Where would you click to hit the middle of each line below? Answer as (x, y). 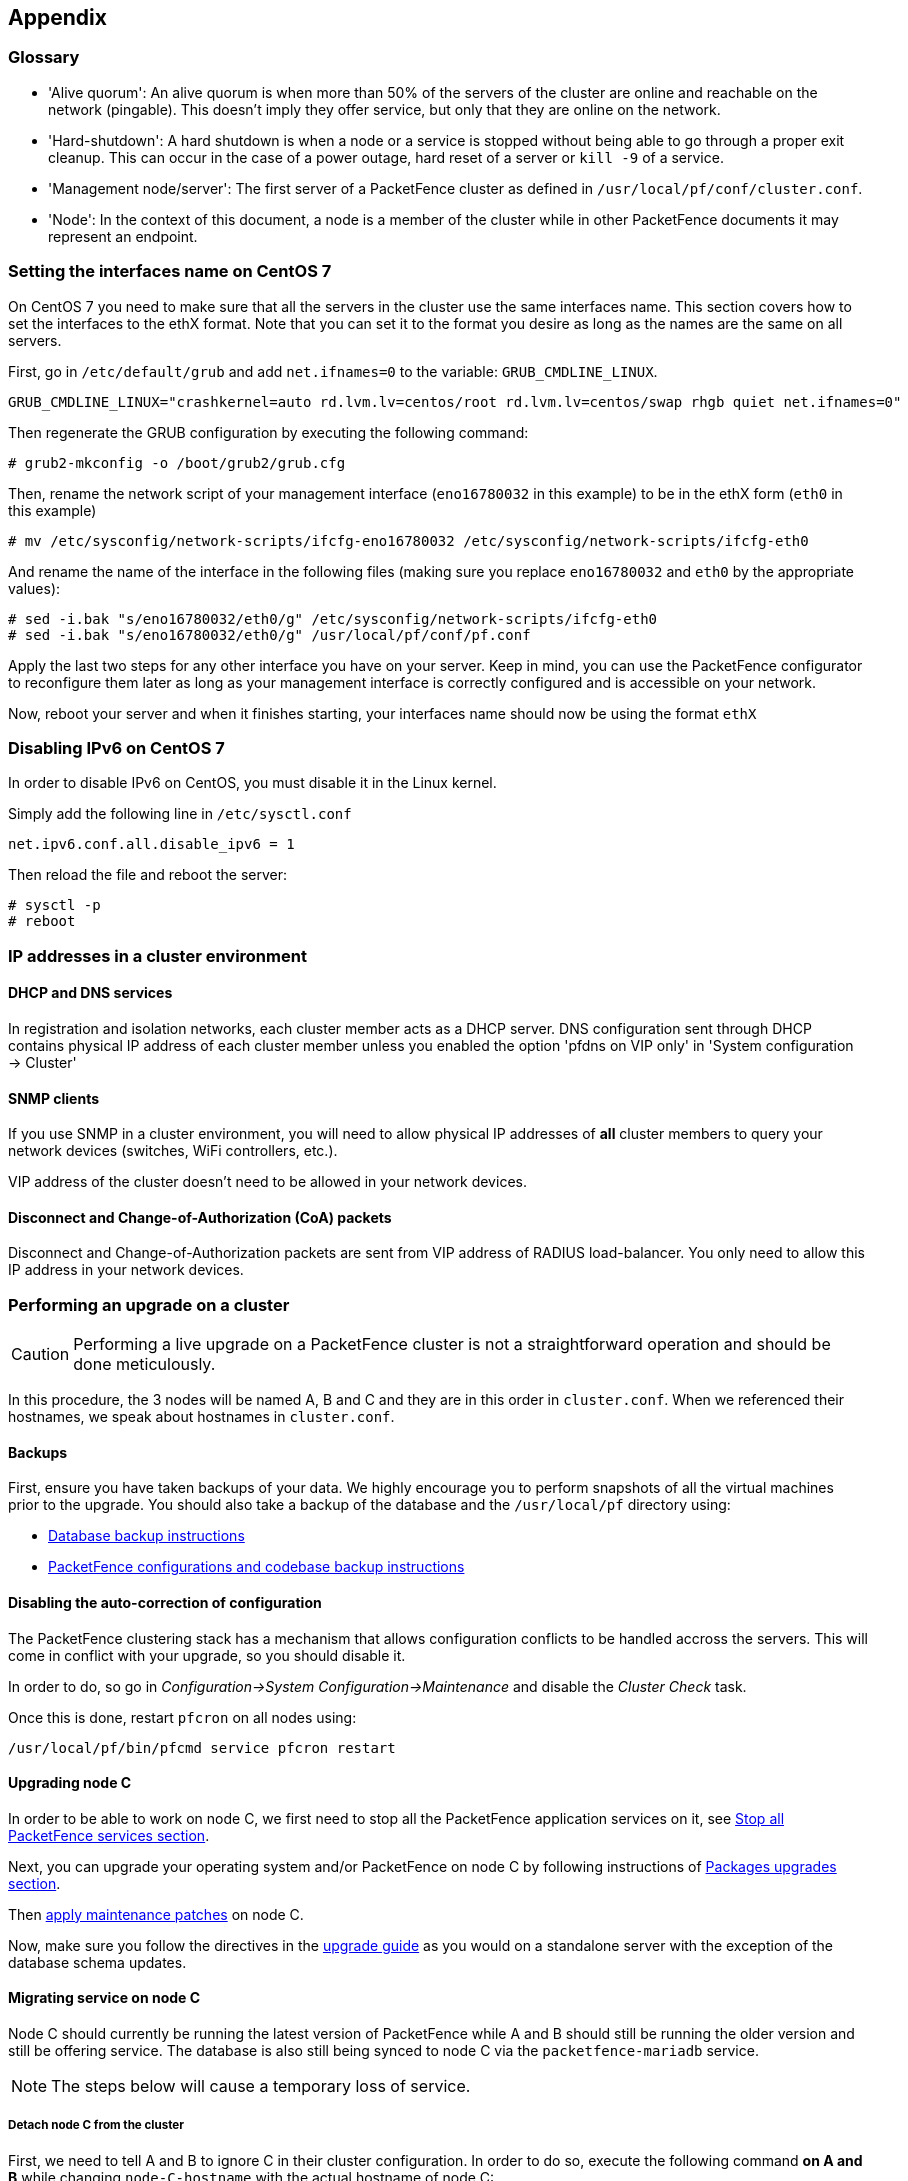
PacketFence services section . (109, 1835)
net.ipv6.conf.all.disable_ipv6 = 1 (151, 844)
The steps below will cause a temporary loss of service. (261, 2085)
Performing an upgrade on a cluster (149, 1304)
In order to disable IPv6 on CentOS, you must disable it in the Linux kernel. (252, 783)
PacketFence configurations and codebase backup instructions (256, 1567)
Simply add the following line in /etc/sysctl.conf (180, 814)
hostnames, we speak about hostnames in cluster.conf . (201, 1417)
